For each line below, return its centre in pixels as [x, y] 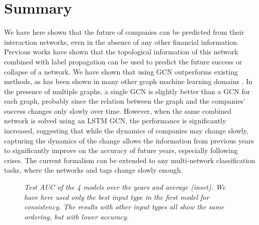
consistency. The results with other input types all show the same [124, 207]
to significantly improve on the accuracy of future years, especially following [121, 150]
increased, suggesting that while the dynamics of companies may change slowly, [126, 131]
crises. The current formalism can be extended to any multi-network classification [130, 160]
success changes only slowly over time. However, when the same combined [118, 110]
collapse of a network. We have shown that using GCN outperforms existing [121, 71]
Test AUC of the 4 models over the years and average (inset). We [125, 187]
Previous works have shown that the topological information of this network [121, 52]
